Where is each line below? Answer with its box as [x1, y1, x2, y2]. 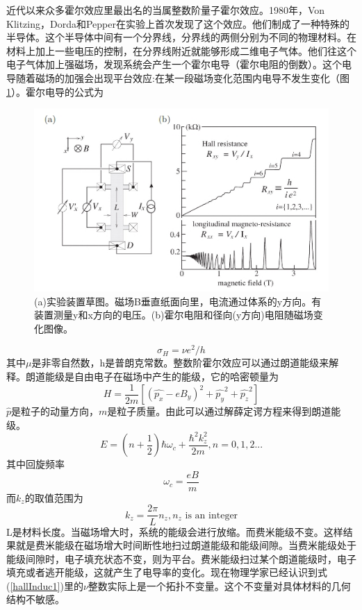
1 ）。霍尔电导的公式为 [6, 84, 104, 99]
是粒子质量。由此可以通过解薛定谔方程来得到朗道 [107, 404, 331, 418]
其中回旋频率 [6, 457, 65, 471]
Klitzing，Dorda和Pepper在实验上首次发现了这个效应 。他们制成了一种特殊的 [6, 16, 350, 31]
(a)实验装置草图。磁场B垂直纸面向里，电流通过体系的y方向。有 [34, 294, 322, 308]
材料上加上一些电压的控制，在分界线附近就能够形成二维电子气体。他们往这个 [6, 43, 356, 58]
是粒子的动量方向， [11, 404, 99, 418]
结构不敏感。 [6, 592, 65, 607]
